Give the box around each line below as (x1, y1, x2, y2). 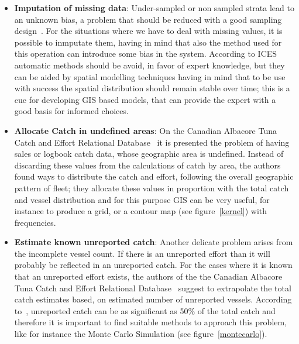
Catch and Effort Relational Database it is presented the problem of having (14, 136, 290, 148)
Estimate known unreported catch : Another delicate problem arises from (14, 236, 293, 248)
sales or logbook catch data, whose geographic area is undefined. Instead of (14, 147, 284, 160)
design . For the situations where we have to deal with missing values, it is (14, 25, 283, 37)
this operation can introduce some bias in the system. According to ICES (14, 47, 277, 60)
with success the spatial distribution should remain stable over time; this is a (14, 82, 290, 94)
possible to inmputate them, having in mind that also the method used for (14, 36, 282, 48)
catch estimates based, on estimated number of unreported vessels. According (14, 293, 292, 305)
